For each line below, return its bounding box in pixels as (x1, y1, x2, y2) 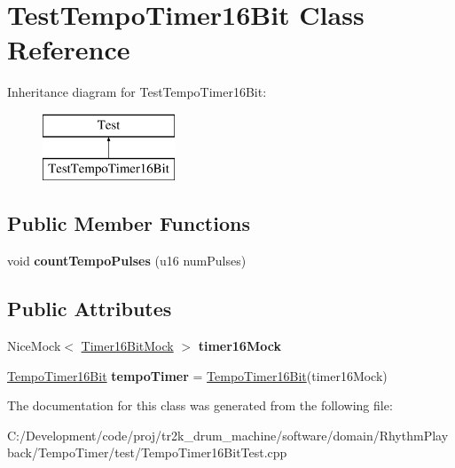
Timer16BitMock (81, 337, 174, 355)
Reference (7, 31, 130, 67)
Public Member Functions (7, 210, 250, 237)
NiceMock (7, 337, 61, 355)
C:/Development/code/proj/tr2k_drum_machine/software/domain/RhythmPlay (7, 425, 449, 444)
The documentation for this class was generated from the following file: (7, 396, 393, 415)
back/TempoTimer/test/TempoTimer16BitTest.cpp (7, 443, 287, 462)
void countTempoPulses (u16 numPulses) (7, 251, 247, 270)
